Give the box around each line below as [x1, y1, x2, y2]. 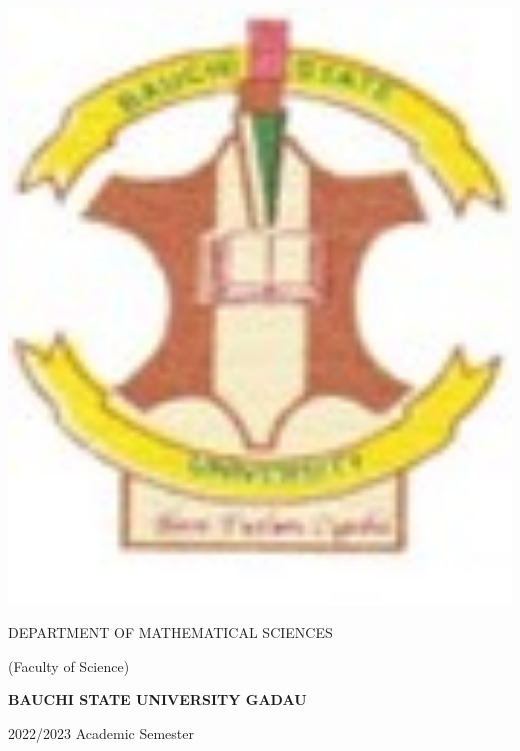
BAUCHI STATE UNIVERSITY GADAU [8, 689, 307, 710]
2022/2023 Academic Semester [8, 723, 194, 744]
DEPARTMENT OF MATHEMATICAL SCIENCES [8, 622, 333, 643]
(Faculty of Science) [8, 655, 130, 676]
